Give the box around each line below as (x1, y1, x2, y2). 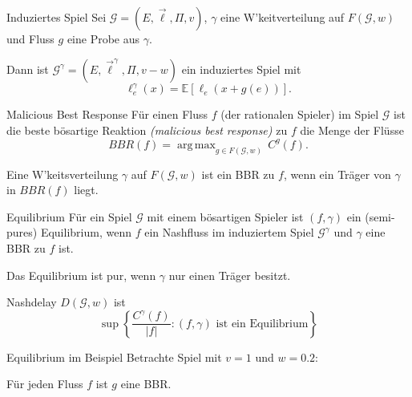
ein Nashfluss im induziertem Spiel (144, 224, 314, 241)
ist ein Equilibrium (216, 318, 309, 330)
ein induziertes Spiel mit (181, 60, 301, 77)
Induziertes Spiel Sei (6, 9, 107, 25)
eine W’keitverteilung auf (220, 9, 345, 25)
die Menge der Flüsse (300, 121, 404, 138)
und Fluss (6, 30, 55, 47)
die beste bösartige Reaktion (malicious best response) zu (6, 121, 288, 138)
